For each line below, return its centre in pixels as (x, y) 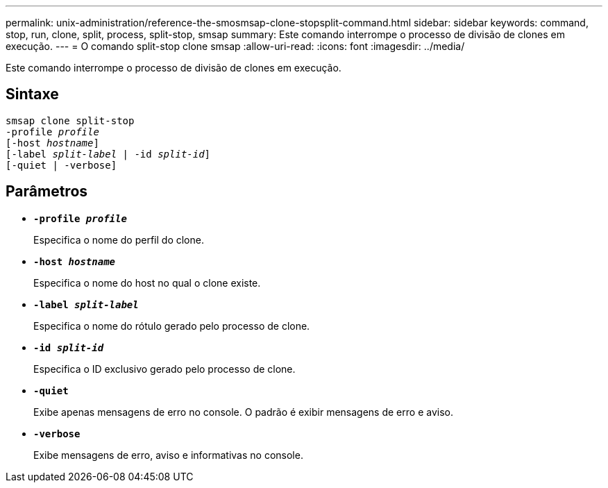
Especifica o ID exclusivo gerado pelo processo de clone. (164, 369)
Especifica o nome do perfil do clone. (119, 239)
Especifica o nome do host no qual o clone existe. (147, 283)
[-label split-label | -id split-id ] (108, 154)
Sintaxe (32, 94)
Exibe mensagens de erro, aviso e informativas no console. (168, 455)
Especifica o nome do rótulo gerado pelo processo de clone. (172, 326)
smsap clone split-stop (70, 120)
